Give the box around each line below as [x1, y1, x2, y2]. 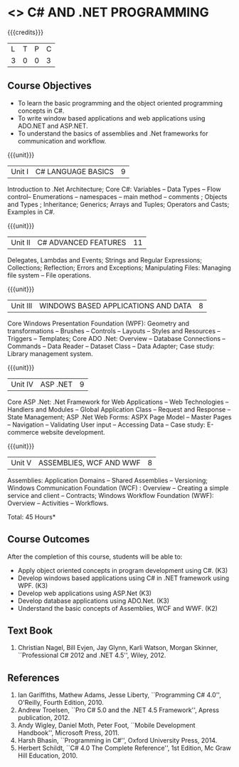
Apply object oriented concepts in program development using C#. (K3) [17, 566, 228, 574]
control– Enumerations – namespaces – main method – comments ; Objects [7, 192, 228, 200]
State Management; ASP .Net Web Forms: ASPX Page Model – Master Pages [7, 412, 232, 421]
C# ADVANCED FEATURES [37, 237, 127, 247]
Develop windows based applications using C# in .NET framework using [17, 574, 230, 582]
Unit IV [11, 379, 34, 389]
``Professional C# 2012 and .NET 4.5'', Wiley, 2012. [17, 651, 166, 660]
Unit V [11, 457, 32, 467]
